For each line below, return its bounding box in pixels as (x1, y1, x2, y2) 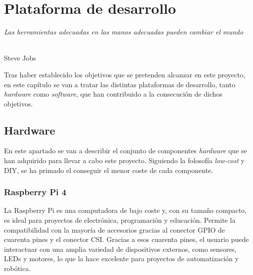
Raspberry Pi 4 (4, 186, 67, 198)
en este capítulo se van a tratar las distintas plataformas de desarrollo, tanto (4, 79, 236, 89)
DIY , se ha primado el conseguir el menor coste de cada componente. (4, 165, 213, 175)
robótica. (4, 263, 31, 274)
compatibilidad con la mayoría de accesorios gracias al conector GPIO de (4, 224, 225, 235)
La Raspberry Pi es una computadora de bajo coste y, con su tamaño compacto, (4, 205, 247, 215)
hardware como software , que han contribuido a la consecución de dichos (4, 89, 223, 99)
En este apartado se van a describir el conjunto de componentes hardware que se (4, 145, 247, 156)
